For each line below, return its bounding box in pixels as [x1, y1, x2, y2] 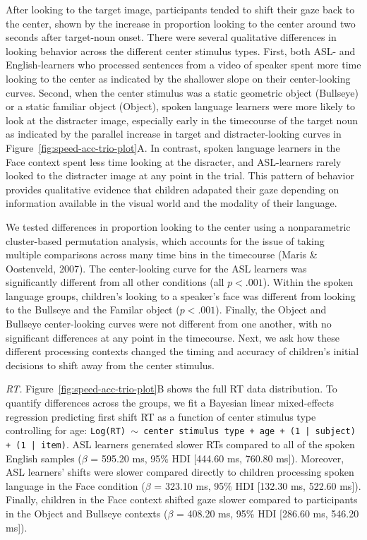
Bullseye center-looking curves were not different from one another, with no [6, 316, 332, 331]
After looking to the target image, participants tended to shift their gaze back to [6, 2, 355, 16]
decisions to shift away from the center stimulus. [6, 357, 215, 372]
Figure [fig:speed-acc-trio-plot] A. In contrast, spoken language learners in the [6, 140, 340, 155]
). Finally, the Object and [215, 302, 327, 317]
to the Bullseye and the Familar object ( [6, 302, 180, 317]
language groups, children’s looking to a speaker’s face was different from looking [6, 288, 356, 303]
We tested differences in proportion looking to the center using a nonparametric [6, 219, 351, 234]
